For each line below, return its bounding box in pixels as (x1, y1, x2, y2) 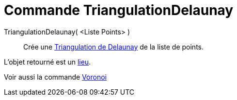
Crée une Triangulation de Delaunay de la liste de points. (23, 42, 204, 51)
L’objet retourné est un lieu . (4, 57, 91, 66)
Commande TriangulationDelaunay (4, 2, 234, 18)
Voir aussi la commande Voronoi (4, 72, 107, 81)
